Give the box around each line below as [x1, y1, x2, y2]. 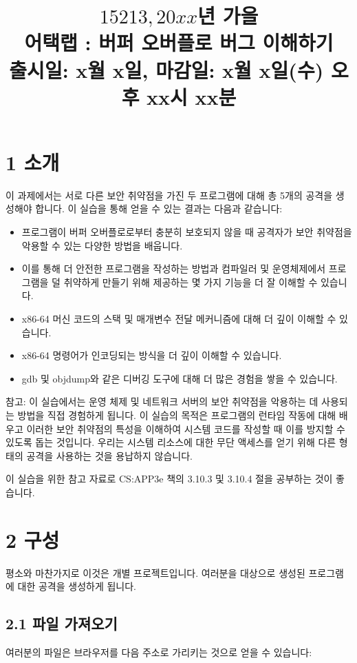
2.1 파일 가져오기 [6, 613, 118, 634]
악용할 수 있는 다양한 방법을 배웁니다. [21, 238, 183, 252]
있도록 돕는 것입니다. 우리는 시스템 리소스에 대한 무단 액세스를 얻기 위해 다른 [6, 435, 336, 449]
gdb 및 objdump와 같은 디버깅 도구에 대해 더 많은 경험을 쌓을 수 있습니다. [21, 371, 338, 385]
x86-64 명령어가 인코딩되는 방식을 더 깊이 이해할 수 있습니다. [21, 348, 282, 363]
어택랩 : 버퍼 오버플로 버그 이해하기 [24, 28, 334, 57]
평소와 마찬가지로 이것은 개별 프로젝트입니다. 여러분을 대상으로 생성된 [6, 565, 305, 580]
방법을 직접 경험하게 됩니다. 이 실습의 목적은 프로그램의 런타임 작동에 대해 [17, 408, 336, 422]
